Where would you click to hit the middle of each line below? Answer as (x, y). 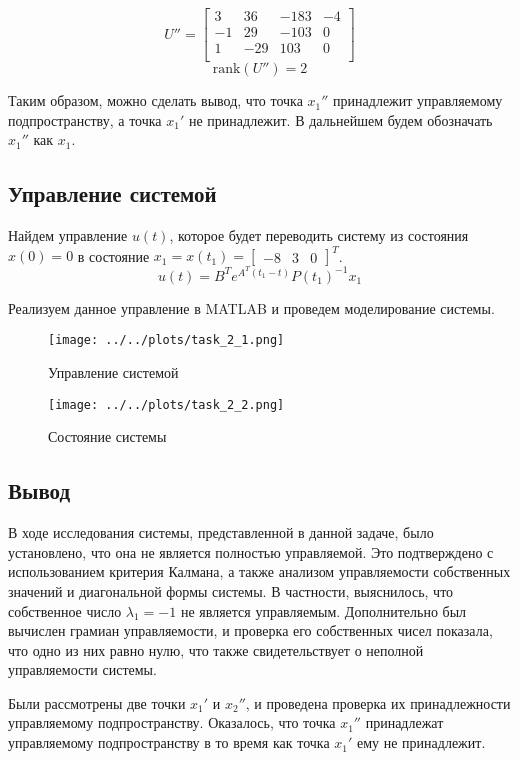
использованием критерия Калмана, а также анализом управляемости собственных (259, 571)
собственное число (65, 610)
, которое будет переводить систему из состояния (319, 235)
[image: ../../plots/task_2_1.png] (166, 340)
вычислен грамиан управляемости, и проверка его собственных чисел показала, (250, 630)
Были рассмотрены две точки (97, 702)
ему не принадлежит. (421, 742)
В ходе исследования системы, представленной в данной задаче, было (221, 532)
